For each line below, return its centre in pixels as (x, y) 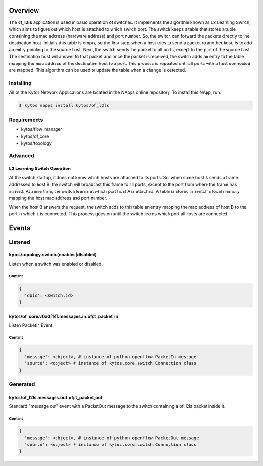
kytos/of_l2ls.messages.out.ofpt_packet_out (56, 397)
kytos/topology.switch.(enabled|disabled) (53, 255)
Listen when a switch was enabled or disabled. (56, 264)
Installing (20, 83)
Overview (24, 11)
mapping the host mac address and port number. (58, 198)
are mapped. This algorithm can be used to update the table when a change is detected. (97, 70)
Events (20, 228)
